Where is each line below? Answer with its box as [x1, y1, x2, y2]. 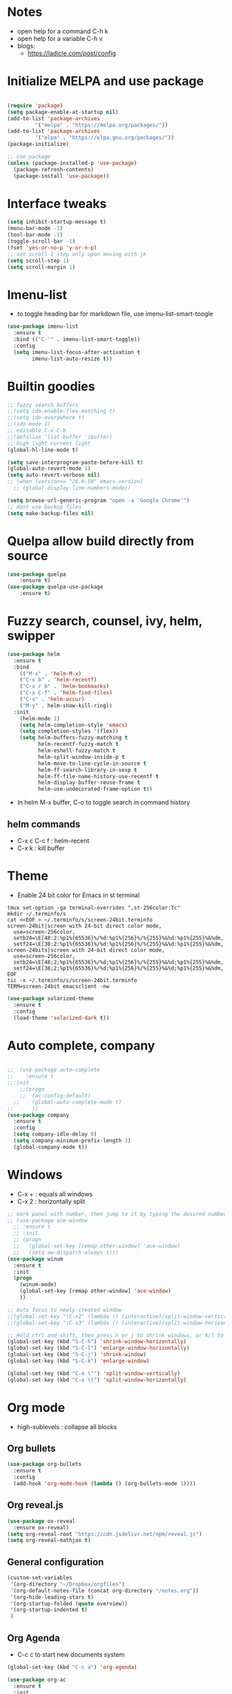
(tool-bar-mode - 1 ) [7, 232, 64, 238]
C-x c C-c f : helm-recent [17, 837, 90, 845]
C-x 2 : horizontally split [17, 1197, 86, 1205]
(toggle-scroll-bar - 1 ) [7, 238, 76, 245]
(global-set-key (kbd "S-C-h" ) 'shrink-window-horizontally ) [7, 1338, 187, 1345]
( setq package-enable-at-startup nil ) [7, 109, 119, 115]
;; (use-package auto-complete [7, 1066, 100, 1073]
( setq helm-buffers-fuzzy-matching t [19, 734, 128, 742]
